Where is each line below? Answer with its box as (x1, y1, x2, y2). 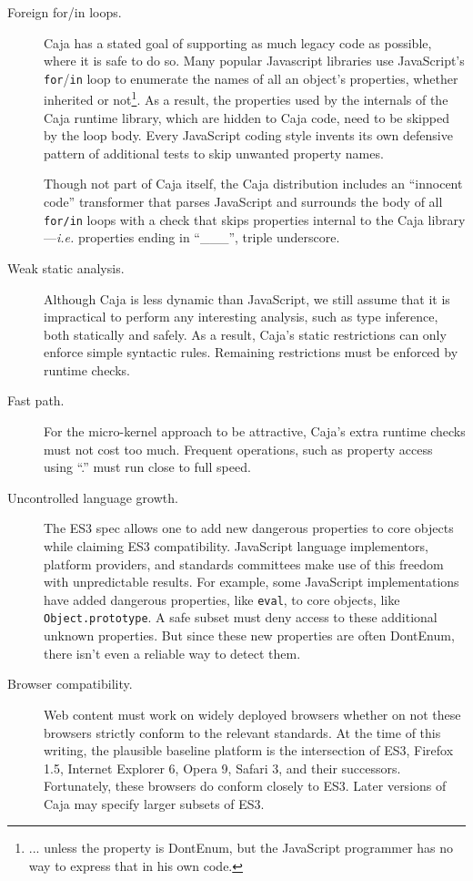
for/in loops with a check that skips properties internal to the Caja (44, 210, 424, 229)
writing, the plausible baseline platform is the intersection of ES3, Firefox (44, 741, 454, 760)
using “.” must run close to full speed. (44, 457, 251, 476)
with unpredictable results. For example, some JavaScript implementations (44, 572, 459, 591)
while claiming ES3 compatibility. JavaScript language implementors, (44, 537, 428, 556)
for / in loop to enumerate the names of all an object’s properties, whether (44, 68, 458, 87)
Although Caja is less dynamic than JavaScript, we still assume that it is (44, 289, 450, 308)
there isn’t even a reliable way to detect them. (44, 643, 301, 662)
